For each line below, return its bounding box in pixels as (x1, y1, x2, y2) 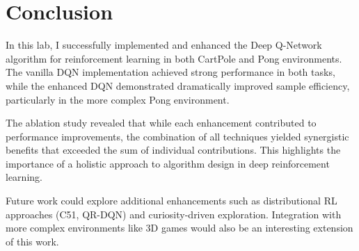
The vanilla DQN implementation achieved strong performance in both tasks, (6, 65, 335, 79)
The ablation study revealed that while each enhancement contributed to (6, 115, 317, 130)
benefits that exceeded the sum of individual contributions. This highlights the (6, 143, 341, 157)
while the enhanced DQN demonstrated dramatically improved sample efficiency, (6, 78, 350, 92)
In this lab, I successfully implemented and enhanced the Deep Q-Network (6, 38, 322, 52)
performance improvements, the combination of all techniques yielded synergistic (6, 129, 349, 143)
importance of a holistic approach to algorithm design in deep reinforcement (6, 156, 330, 170)
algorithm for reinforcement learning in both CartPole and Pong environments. (6, 51, 342, 65)
